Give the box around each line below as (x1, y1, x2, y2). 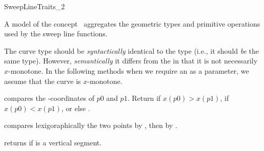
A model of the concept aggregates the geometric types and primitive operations (4, 18, 260, 29)
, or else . (61, 102, 90, 113)
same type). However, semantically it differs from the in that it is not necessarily (4, 55, 258, 66)
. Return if (127, 93, 161, 103)
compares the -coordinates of (4, 93, 94, 103)
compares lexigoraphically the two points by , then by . (4, 120, 177, 131)
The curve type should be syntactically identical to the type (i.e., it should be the (4, 45, 259, 56)
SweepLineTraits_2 (4, 1, 65, 11)
